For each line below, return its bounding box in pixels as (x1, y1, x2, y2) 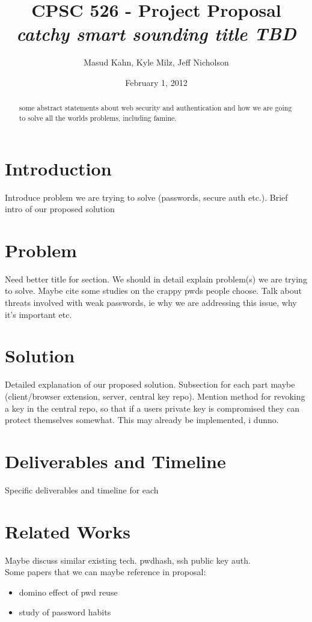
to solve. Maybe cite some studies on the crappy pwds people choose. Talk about (5, 284, 302, 297)
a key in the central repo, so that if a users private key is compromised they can (5, 401, 300, 414)
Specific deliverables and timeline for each (5, 483, 159, 496)
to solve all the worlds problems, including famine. (19, 112, 177, 123)
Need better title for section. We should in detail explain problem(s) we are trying (5, 272, 307, 285)
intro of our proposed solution (5, 203, 115, 215)
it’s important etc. (5, 308, 72, 320)
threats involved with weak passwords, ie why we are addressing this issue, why (5, 296, 297, 309)
